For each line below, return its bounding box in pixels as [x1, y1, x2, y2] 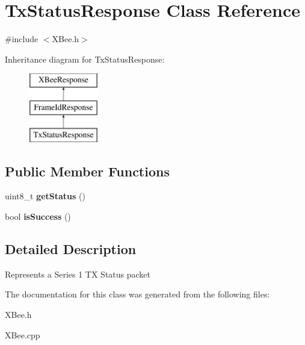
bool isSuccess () [5, 210, 71, 223]
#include [5, 33, 39, 45]
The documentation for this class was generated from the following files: [5, 288, 270, 300]
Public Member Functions [5, 161, 170, 180]
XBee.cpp [5, 328, 40, 341]
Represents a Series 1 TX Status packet [5, 267, 151, 280]
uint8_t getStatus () [5, 190, 85, 202]
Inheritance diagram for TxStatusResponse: [5, 52, 165, 65]
